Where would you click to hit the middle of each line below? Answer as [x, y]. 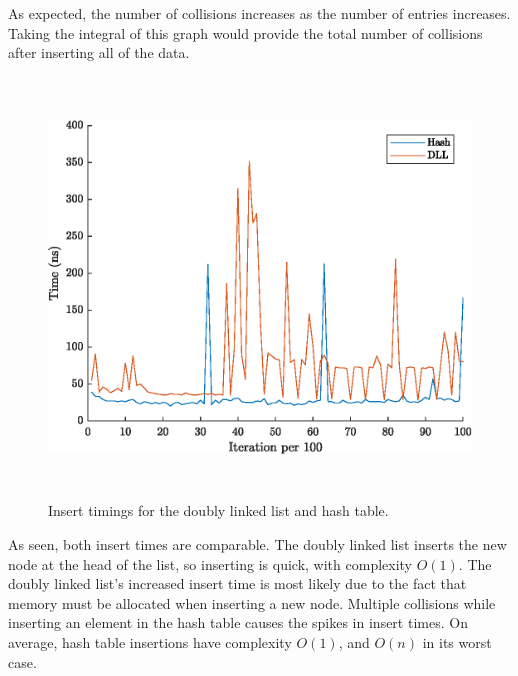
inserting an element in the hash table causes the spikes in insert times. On [238, 622]
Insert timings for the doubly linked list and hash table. [218, 510]
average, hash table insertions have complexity [150, 641]
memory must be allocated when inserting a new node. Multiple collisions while [252, 602]
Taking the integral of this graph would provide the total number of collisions [245, 32]
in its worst [457, 641]
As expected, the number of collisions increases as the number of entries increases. [259, 13]
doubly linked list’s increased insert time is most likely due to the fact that [237, 583]
